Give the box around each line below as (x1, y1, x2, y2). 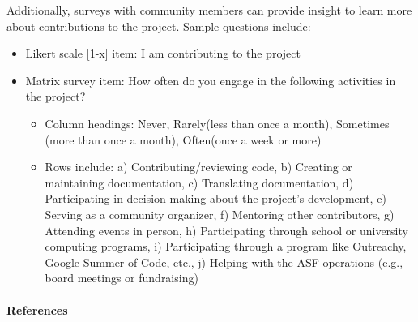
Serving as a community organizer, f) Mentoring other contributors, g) (45, 205, 395, 222)
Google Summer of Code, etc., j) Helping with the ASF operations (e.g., (45, 253, 403, 270)
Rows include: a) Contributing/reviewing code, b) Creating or (45, 158, 352, 175)
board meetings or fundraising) (45, 269, 198, 286)
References (6, 301, 68, 318)
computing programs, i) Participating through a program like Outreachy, (45, 238, 407, 255)
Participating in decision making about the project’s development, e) (45, 190, 386, 207)
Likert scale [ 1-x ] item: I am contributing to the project (25, 45, 301, 62)
